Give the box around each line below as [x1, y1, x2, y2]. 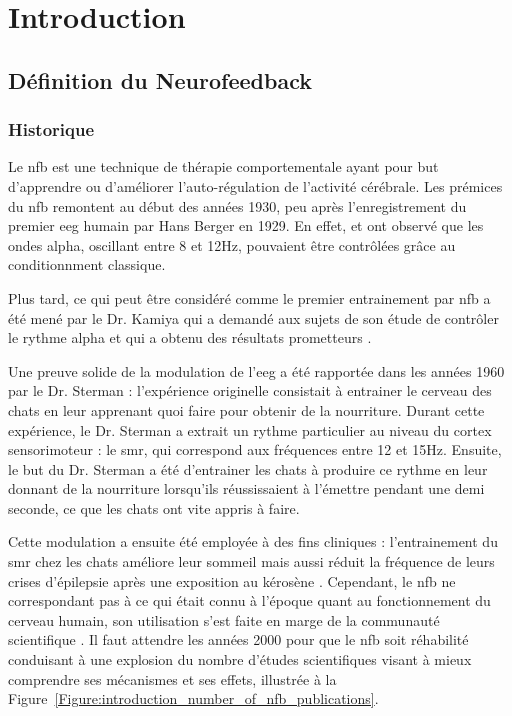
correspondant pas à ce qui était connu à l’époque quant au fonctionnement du [8, 590, 491, 611]
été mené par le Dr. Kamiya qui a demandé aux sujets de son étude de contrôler [8, 307, 499, 328]
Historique [8, 117, 95, 142]
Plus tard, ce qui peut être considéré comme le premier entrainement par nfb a [8, 287, 491, 308]
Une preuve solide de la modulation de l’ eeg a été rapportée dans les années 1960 [8, 360, 505, 381]
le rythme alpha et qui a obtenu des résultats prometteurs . [8, 327, 372, 348]
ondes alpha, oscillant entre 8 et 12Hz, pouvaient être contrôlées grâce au [8, 234, 456, 255]
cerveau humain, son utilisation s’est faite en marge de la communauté [8, 609, 440, 630]
